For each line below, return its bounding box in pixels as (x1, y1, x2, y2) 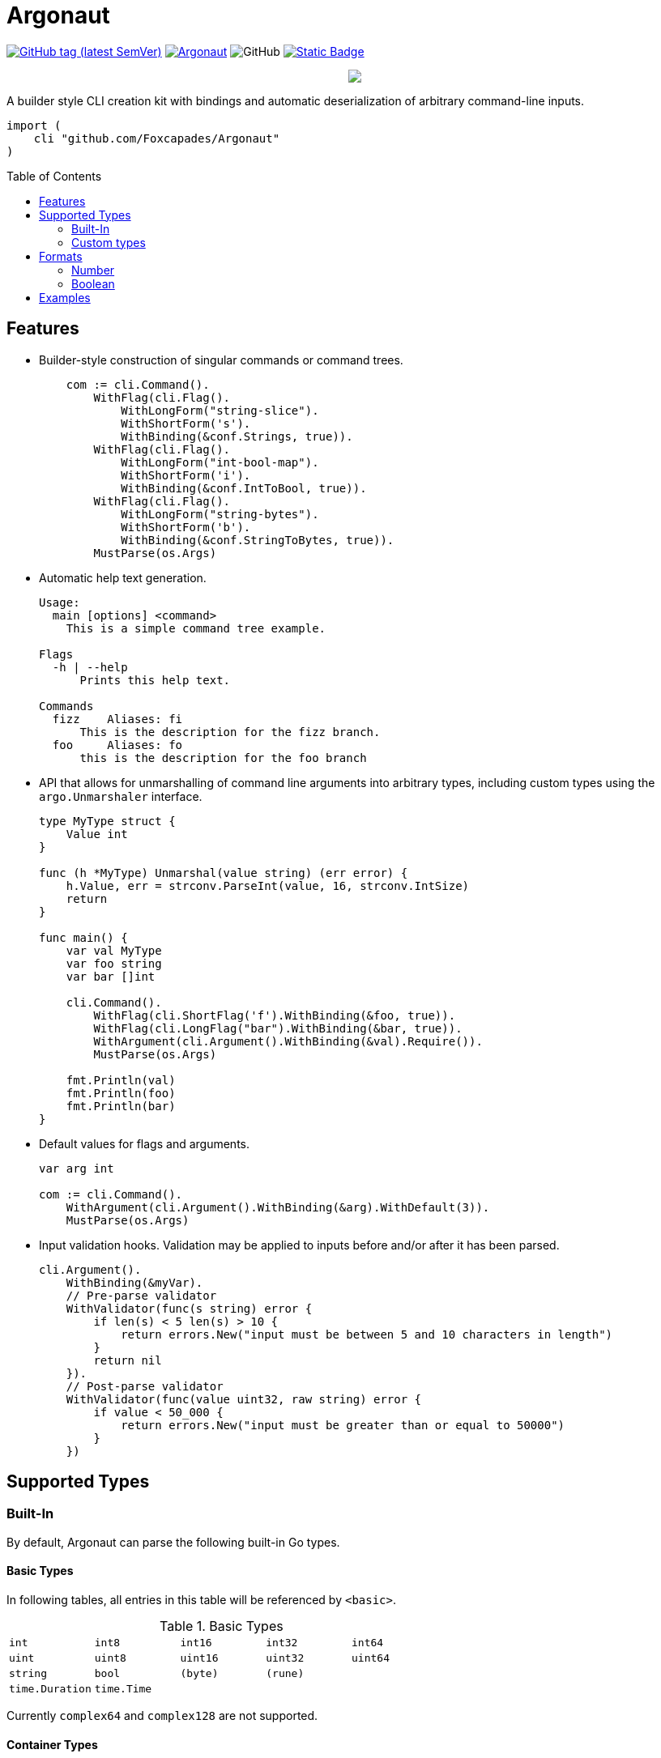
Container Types (6, 1737, 98, 1752)
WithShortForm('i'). (121, 468, 251, 482)
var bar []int (66, 969, 156, 983)
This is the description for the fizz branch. (79, 725, 381, 739)
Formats (39, 249, 83, 263)
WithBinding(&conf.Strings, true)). (121, 429, 353, 443)
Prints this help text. (79, 673, 231, 687)
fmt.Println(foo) (66, 1086, 176, 1100)
